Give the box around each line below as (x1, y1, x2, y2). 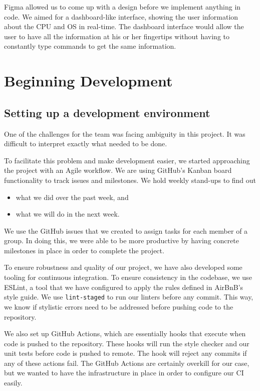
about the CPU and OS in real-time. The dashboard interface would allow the (4, 21, 244, 32)
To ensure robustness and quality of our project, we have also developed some (4, 262, 242, 272)
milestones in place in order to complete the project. (4, 245, 164, 255)
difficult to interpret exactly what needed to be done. (4, 138, 167, 149)
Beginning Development (4, 70, 173, 91)
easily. (4, 377, 23, 388)
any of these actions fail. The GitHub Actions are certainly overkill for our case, (4, 357, 249, 368)
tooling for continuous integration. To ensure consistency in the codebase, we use (4, 272, 252, 282)
